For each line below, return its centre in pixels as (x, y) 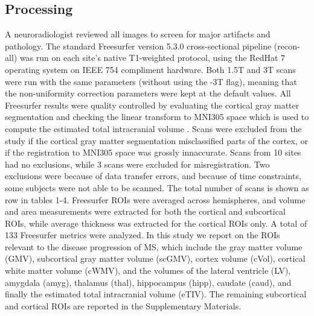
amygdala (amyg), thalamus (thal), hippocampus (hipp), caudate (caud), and (148, 282)
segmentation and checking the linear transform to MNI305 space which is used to (157, 117)
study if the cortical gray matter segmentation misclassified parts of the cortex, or (156, 140)
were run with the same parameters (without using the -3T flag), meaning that (151, 81)
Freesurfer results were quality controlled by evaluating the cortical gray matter (152, 105)
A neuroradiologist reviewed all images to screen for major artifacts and (138, 34)
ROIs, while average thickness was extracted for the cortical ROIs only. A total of (156, 223)
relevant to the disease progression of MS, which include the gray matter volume (154, 246)
